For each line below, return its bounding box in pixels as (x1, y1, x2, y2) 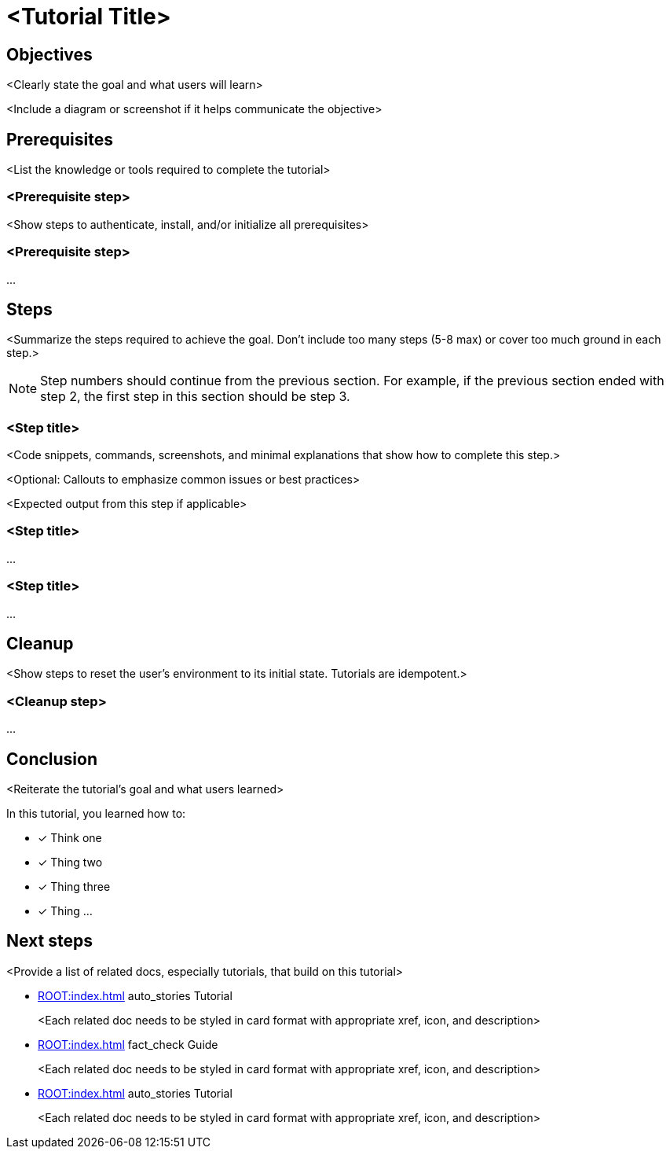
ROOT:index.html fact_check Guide (38, 1037, 218, 1051)
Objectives (6, 44, 93, 64)
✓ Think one (38, 831, 102, 845)
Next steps (6, 931, 93, 951)
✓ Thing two (38, 855, 103, 870)
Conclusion (6, 749, 98, 769)
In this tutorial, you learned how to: (6, 807, 186, 821)
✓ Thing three (38, 880, 111, 894)
